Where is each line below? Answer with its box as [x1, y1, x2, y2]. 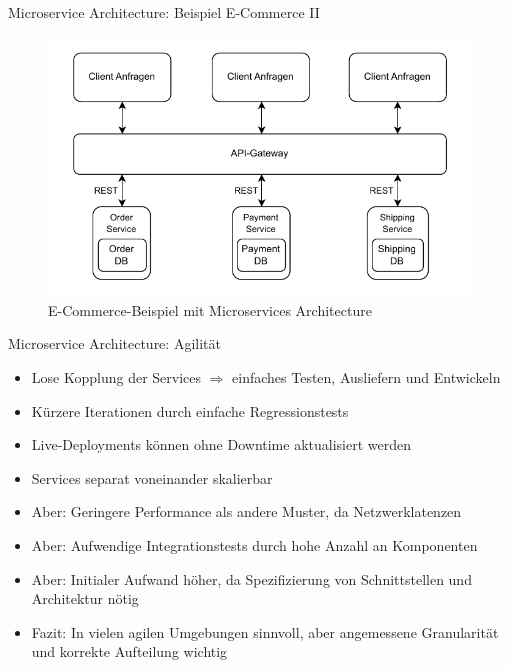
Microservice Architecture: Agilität [8, 333, 221, 354]
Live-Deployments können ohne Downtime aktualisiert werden [31, 434, 411, 455]
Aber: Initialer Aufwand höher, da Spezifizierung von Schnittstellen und [31, 568, 472, 589]
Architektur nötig [31, 588, 139, 609]
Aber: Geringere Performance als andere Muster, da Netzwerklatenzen [31, 501, 462, 522]
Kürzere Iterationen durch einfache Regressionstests [31, 400, 349, 421]
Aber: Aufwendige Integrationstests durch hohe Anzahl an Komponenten [31, 534, 478, 555]
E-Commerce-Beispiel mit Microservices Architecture [48, 299, 372, 320]
